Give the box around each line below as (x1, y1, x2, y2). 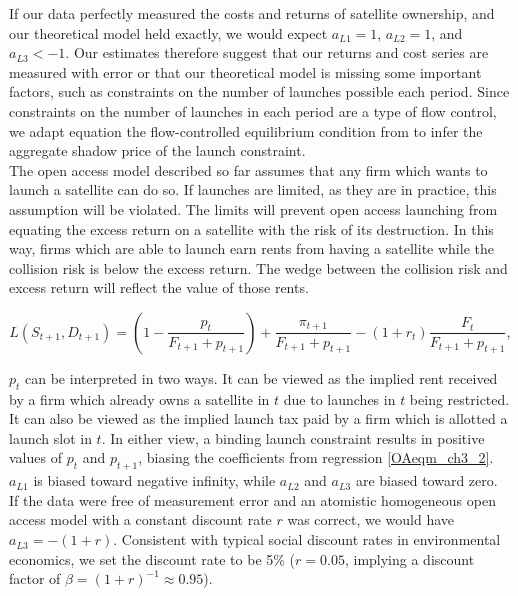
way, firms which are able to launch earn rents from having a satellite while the (9, 238, 494, 259)
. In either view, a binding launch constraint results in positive (101, 427, 485, 448)
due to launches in (283, 388, 396, 409)
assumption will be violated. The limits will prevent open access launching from (9, 198, 498, 219)
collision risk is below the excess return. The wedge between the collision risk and (9, 257, 508, 278)
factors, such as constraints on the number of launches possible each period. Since (9, 81, 510, 102)
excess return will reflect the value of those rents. (9, 277, 309, 298)
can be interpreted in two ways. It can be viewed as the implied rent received (25, 367, 498, 388)
